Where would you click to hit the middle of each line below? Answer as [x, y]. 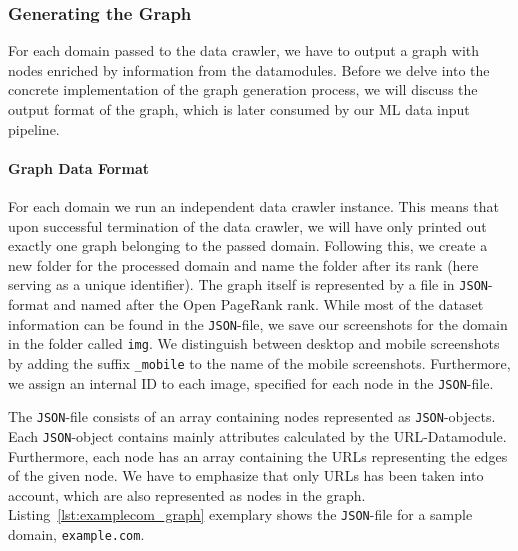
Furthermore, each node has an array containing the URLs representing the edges [258, 455]
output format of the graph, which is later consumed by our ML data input [239, 109]
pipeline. [34, 128]
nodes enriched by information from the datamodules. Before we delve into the [249, 69]
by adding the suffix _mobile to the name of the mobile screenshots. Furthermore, [259, 362]
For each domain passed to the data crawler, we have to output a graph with [244, 50]
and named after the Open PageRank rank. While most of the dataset [268, 304]
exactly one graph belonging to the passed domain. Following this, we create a [248, 245]
